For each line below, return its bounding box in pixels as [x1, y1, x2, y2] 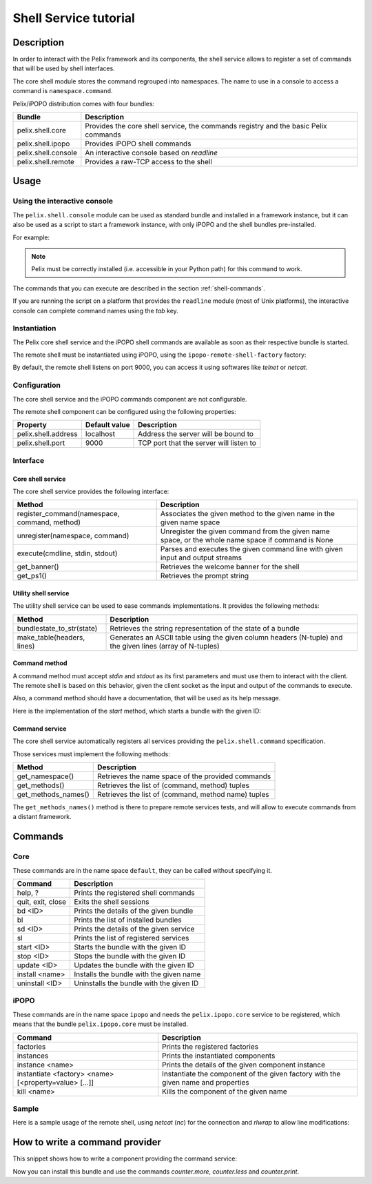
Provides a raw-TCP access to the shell [85, 157, 213, 167]
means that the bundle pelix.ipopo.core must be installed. [12, 1020, 189, 1028]
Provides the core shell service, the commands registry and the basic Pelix [85, 121, 327, 131]
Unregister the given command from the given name [160, 526, 330, 536]
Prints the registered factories [162, 1042, 258, 1052]
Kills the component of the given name [162, 1087, 287, 1096]
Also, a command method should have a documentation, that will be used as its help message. [12, 694, 281, 702]
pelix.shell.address [17, 429, 79, 439]
